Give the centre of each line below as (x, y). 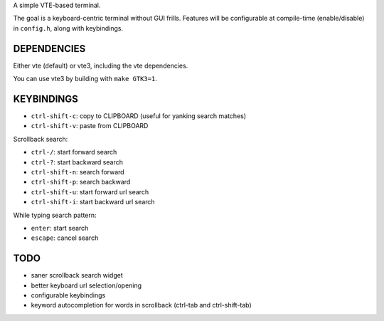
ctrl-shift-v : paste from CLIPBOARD (90, 126)
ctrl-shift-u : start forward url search (90, 191)
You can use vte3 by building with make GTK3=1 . (85, 79)
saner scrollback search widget (77, 275)
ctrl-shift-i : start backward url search (93, 202)
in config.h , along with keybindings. (68, 28)
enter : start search (60, 228)
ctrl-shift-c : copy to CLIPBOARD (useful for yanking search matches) (139, 116)
